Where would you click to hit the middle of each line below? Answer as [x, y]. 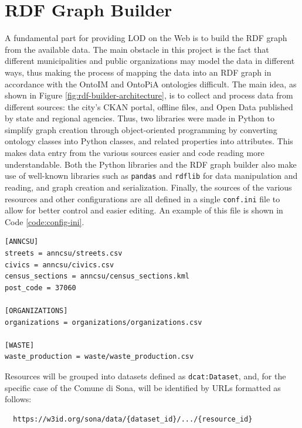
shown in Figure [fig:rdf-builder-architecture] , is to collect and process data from [149, 95]
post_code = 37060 [40, 288]
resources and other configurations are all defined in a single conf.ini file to [142, 198]
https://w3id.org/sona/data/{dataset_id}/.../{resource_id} [133, 419]
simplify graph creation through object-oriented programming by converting [141, 129]
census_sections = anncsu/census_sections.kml [97, 276]
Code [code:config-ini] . [45, 221]
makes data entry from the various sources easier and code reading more [135, 153]
